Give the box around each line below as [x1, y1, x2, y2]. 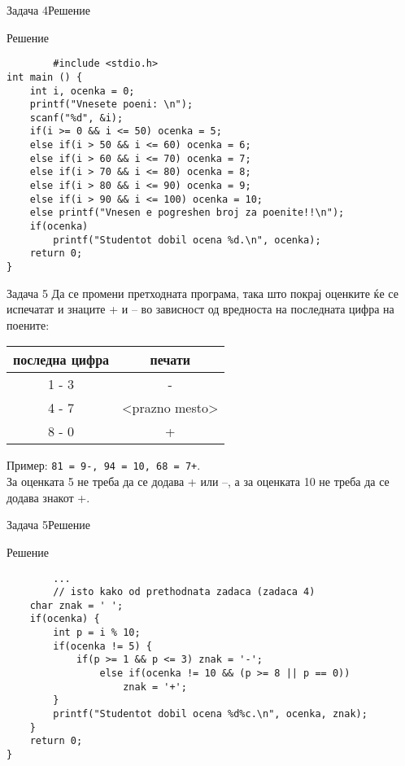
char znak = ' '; [29, 599, 124, 611]
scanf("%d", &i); [29, 112, 124, 124]
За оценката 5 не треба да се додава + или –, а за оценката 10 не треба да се [7, 473, 390, 490]
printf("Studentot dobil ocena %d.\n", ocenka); [53, 234, 321, 246]
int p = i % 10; [53, 627, 141, 639]
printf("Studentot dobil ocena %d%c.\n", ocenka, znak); [53, 708, 368, 720]
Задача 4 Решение [7, 2, 90, 18]
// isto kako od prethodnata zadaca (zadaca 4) [53, 586, 316, 598]
